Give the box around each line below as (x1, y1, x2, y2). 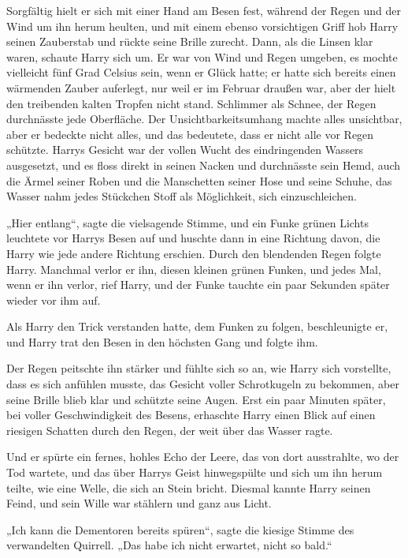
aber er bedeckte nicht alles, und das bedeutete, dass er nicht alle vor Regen (6, 125, 374, 142)
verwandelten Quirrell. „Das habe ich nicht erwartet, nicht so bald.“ (6, 537, 332, 553)
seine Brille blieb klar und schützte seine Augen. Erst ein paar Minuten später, (6, 391, 386, 407)
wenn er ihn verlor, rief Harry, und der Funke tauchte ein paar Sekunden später (6, 276, 390, 293)
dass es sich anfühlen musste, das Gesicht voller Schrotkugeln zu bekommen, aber (6, 376, 399, 392)
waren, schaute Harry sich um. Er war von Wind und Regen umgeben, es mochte (6, 48, 398, 65)
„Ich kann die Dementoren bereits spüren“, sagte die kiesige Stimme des (6, 521, 354, 537)
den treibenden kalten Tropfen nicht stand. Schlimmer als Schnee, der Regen (6, 95, 376, 111)
